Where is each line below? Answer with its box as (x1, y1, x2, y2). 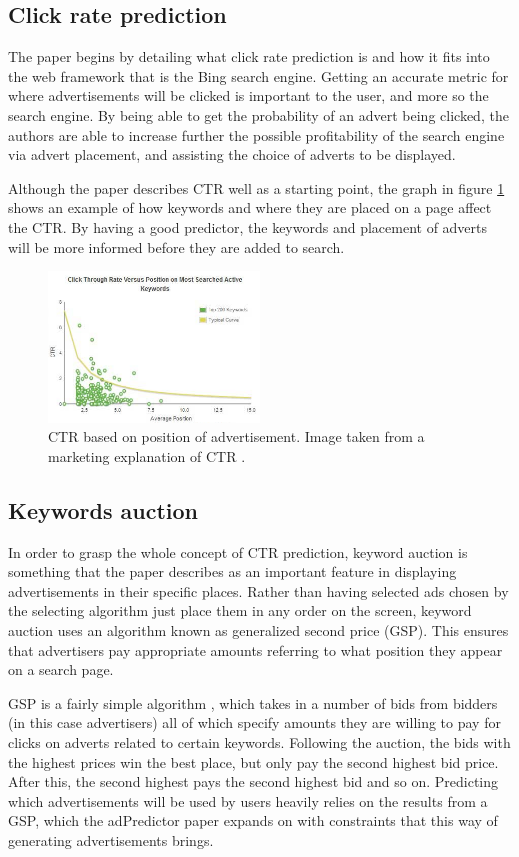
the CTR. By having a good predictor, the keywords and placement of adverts (8, 216, 488, 237)
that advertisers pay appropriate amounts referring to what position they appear (8, 639, 503, 660)
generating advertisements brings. (8, 829, 214, 850)
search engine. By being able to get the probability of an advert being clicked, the (8, 104, 509, 125)
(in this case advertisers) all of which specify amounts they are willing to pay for (8, 712, 501, 733)
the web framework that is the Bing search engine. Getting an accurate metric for (8, 65, 509, 86)
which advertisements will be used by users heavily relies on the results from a (8, 790, 488, 811)
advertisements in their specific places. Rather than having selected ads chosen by (8, 580, 509, 601)
